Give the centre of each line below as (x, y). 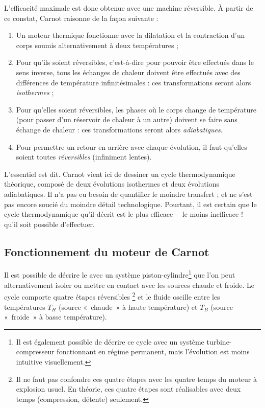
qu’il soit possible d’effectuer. (49, 224)
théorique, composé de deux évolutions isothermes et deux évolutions (112, 184)
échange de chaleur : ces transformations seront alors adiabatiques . (119, 129)
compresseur (35, 352)
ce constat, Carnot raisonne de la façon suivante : (81, 18)
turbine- (219, 341)
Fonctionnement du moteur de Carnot (107, 251)
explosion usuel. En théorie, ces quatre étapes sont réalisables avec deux (128, 389)
